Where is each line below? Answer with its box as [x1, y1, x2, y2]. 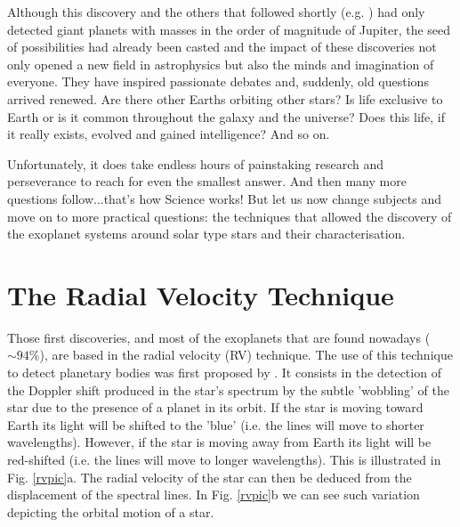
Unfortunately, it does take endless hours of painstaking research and [7, 154, 383, 173]
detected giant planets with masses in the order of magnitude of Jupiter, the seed [7, 20, 451, 38]
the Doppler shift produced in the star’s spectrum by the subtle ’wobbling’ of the [7, 380, 449, 399]
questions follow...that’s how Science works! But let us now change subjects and [7, 189, 442, 207]
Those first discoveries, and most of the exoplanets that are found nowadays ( [7, 328, 431, 346]
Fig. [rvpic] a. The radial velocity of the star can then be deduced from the [7, 467, 412, 486]
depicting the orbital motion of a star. [7, 502, 214, 521]
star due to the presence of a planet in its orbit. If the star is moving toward [7, 398, 424, 417]
